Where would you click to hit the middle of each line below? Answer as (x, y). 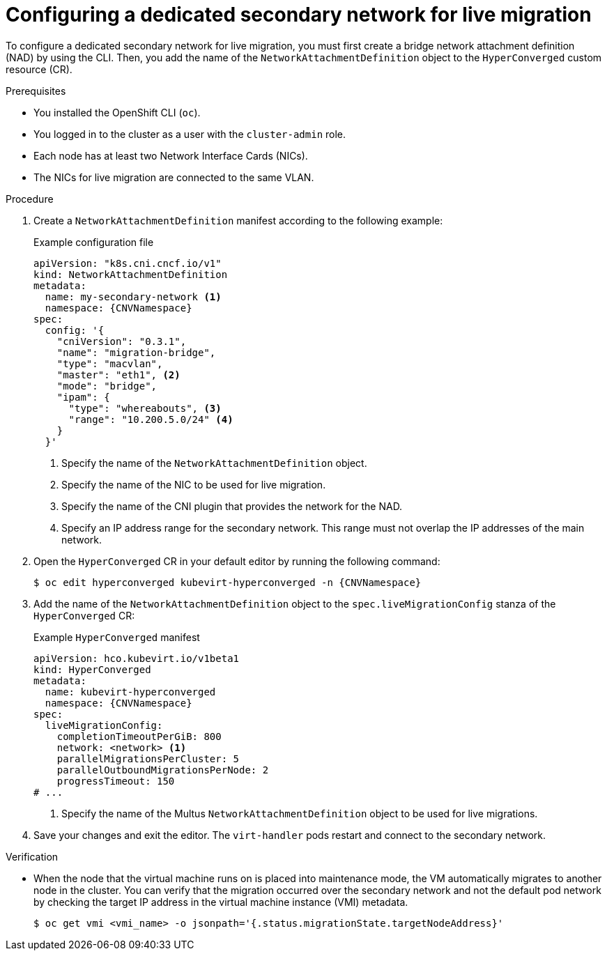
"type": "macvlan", (110, 363)
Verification (32, 856)
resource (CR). (39, 69)
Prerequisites (36, 91)
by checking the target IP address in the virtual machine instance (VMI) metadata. (221, 902)
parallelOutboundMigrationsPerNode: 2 (163, 770)
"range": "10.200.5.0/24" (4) (151, 419)
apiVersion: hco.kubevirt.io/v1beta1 (137, 658)
